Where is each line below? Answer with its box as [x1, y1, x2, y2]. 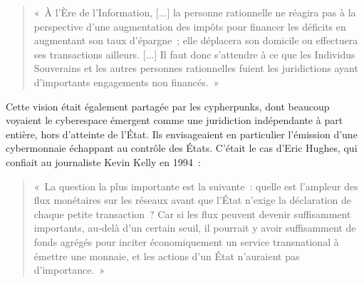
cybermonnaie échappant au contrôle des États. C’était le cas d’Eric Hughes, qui [6, 140, 358, 155]
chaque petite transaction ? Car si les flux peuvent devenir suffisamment [33, 206, 351, 221]
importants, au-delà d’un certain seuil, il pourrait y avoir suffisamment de [33, 220, 356, 235]
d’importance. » [33, 262, 105, 277]
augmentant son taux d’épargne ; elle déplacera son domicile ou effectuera [33, 33, 358, 48]
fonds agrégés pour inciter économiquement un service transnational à [33, 234, 339, 249]
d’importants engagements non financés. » [33, 74, 219, 89]
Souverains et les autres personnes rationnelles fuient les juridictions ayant [33, 61, 358, 76]
